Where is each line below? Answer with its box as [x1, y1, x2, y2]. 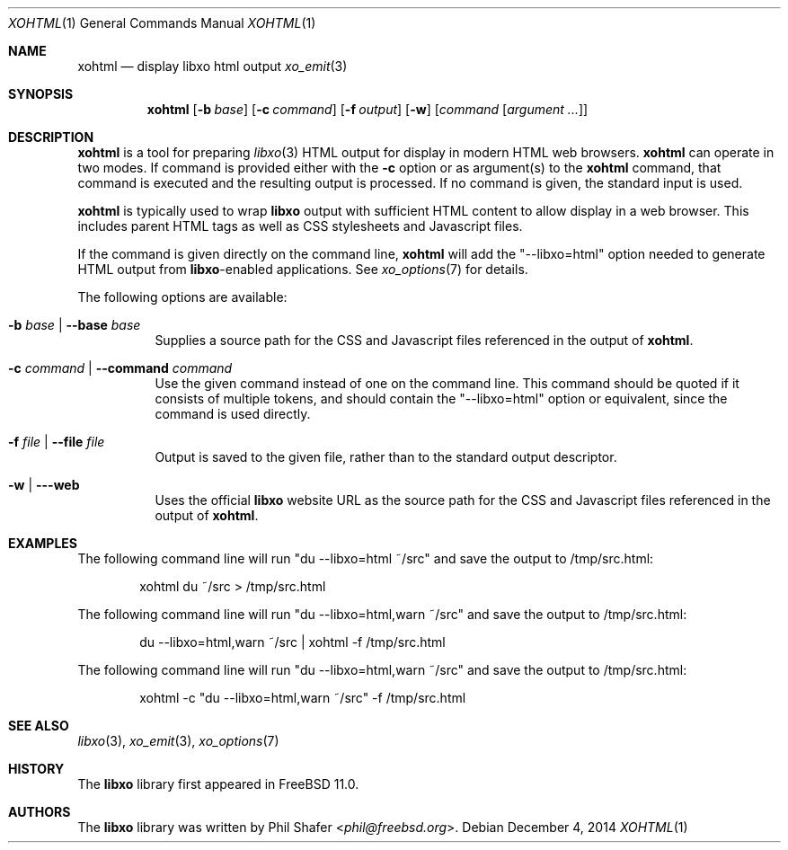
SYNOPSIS [8, 86, 74, 102]
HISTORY [8, 761, 65, 776]
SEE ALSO [8, 718, 69, 733]
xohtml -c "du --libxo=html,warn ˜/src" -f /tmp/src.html [139, 690, 466, 705]
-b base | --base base [8, 317, 141, 332]
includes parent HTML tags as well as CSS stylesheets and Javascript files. [77, 218, 523, 234]
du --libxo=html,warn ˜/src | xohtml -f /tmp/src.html [139, 634, 446, 650]
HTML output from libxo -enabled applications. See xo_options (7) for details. [77, 261, 528, 277]
